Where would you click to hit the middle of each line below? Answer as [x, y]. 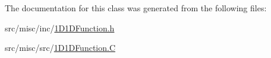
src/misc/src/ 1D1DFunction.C [60, 48]
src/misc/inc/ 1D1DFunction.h [60, 28]
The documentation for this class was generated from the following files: [136, 8]
